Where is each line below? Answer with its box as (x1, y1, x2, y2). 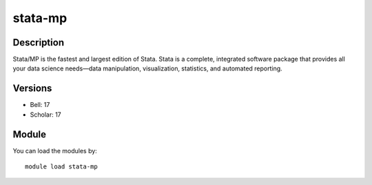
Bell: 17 (30, 101, 50, 109)
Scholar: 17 (30, 110, 61, 119)
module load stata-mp (25, 163, 98, 171)
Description (12, 37, 65, 48)
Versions (12, 83, 52, 95)
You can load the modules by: (12, 146, 98, 155)
